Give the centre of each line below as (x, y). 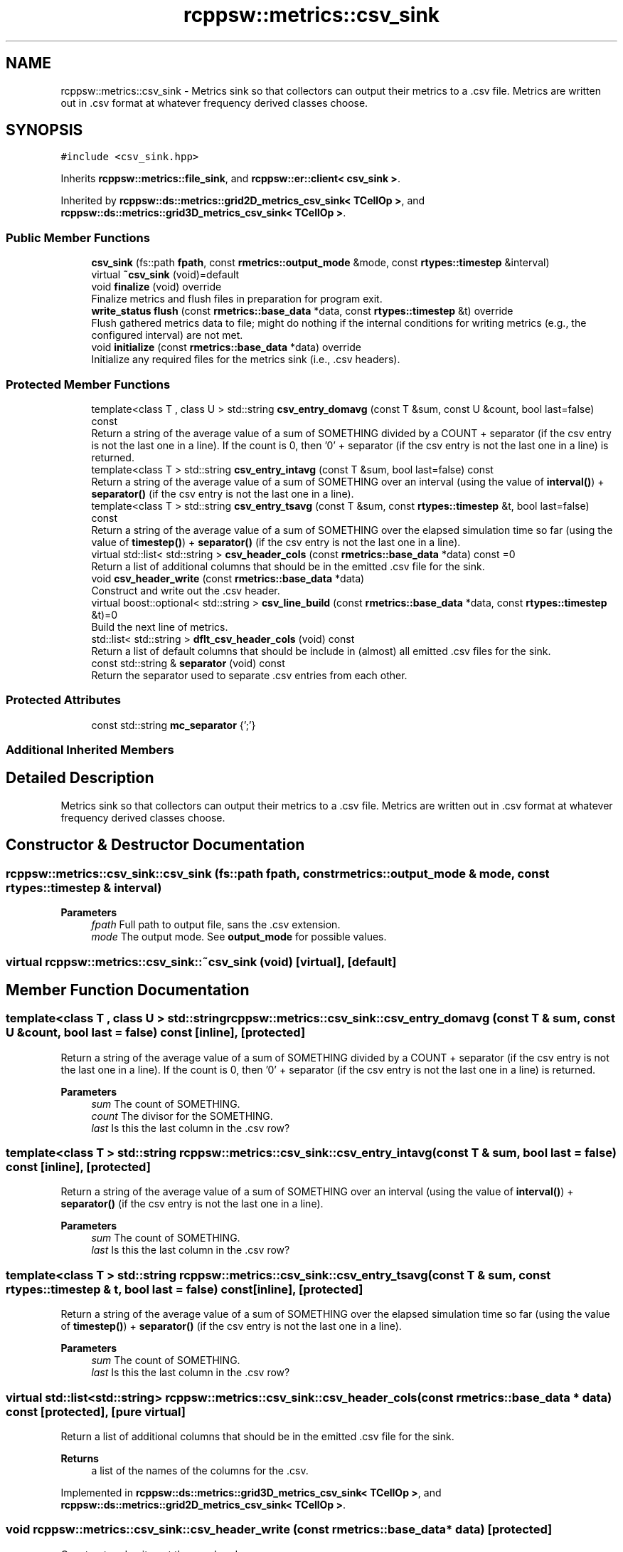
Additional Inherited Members (90, 750)
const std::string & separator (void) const (188, 663)
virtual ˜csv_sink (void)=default (165, 275)
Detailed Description (80, 778)
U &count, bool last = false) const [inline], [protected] (156, 1033)
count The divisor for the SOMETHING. (182, 1116)
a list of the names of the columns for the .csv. (200, 1470)
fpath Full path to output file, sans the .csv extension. (216, 925)
